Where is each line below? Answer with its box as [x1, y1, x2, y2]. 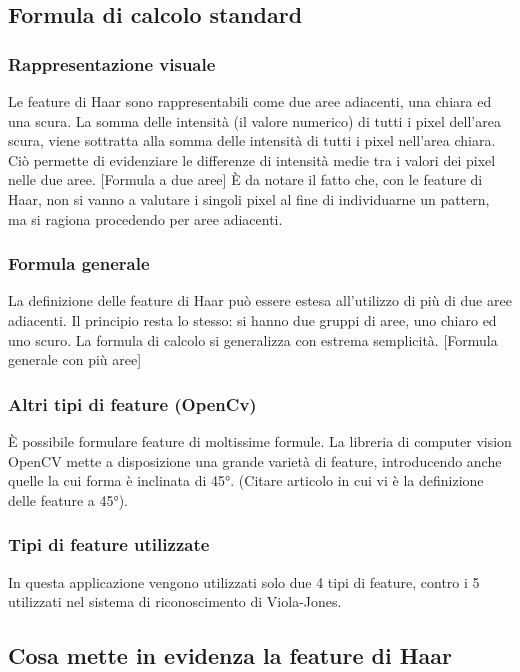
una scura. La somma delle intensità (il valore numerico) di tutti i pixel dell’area [8, 110, 501, 131]
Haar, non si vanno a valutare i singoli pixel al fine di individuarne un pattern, [8, 188, 490, 209]
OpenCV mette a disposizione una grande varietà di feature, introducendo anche [8, 450, 502, 471]
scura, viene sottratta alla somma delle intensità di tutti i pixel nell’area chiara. [8, 130, 496, 151]
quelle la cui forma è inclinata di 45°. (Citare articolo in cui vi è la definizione [8, 470, 484, 491]
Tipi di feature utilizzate [8, 532, 210, 557]
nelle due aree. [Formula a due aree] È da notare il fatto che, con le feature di [8, 169, 483, 190]
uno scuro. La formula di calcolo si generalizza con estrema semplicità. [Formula [8, 329, 498, 350]
